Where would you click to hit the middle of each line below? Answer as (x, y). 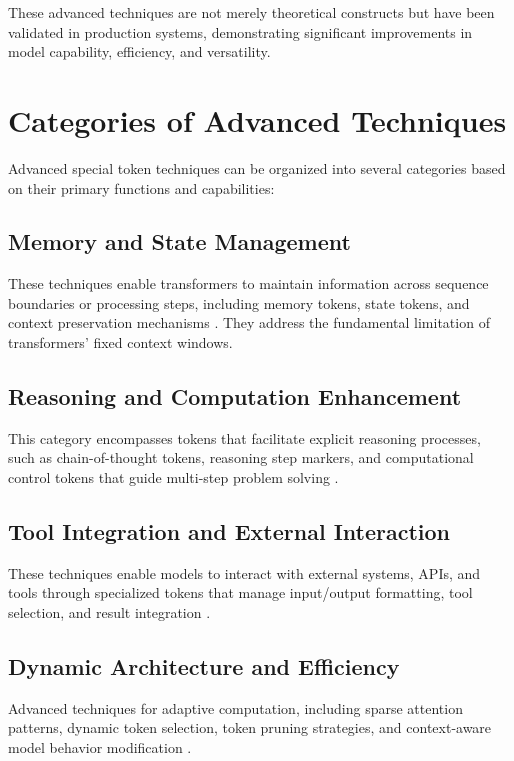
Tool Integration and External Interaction (229, 531)
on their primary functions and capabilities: (141, 187)
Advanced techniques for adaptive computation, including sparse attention (235, 707)
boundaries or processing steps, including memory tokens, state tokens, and (239, 302)
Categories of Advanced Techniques (257, 119)
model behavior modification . (100, 747)
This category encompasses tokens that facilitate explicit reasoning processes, (244, 437)
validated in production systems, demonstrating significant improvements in (240, 31)
